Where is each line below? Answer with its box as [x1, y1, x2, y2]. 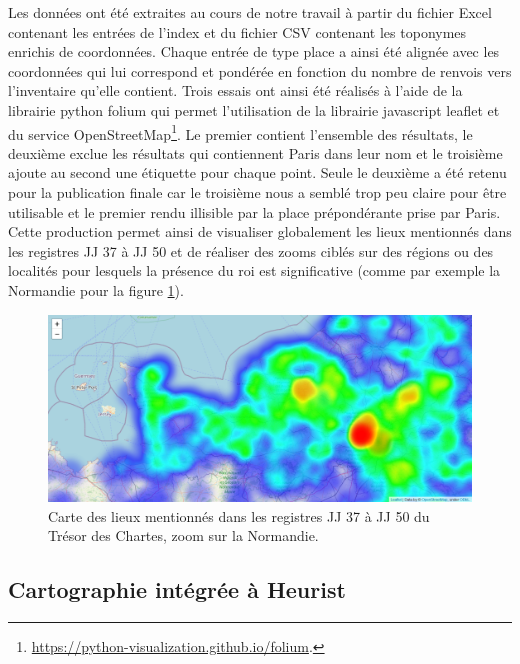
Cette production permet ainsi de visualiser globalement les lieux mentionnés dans [8, 221, 512, 242]
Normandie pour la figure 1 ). [8, 279, 184, 300]
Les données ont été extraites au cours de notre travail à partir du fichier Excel [8, 2, 492, 22]
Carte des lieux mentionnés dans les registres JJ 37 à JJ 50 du [48, 505, 430, 526]
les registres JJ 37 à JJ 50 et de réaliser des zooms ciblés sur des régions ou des [8, 240, 494, 261]
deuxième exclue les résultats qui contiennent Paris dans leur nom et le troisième [8, 142, 503, 163]
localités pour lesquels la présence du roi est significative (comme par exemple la [8, 260, 501, 281]
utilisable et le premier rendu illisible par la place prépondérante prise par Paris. [8, 201, 501, 222]
